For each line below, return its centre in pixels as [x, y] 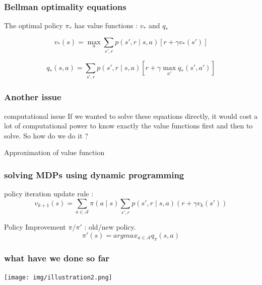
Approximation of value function [54, 152]
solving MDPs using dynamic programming [94, 174]
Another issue [33, 97]
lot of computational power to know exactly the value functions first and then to [128, 126]
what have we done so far [57, 258]
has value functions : [106, 25]
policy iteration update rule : [49, 194]
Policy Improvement [35, 227]
